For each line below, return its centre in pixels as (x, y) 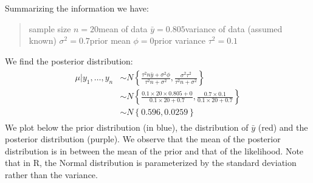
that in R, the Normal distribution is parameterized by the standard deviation (151, 163)
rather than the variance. (51, 174)
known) (43, 40)
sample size (50, 28)
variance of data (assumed (234, 28)
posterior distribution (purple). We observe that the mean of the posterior (143, 139)
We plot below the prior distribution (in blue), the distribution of (127, 127)
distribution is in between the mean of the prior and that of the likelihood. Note (154, 150)
